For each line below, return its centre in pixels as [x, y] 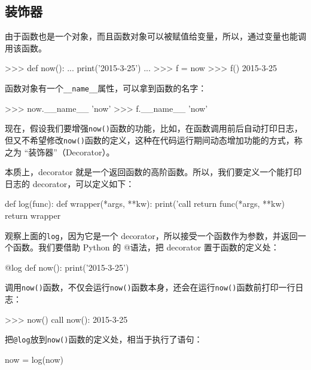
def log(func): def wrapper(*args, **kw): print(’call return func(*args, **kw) [145, 204]
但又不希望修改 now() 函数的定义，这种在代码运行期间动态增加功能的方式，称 [154, 140]
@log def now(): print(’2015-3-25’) [67, 267]
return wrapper [33, 215]
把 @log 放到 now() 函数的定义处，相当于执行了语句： [104, 339]
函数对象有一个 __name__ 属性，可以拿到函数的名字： [106, 88]
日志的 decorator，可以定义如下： [70, 183]
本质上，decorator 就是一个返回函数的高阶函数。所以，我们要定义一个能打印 [153, 172]
